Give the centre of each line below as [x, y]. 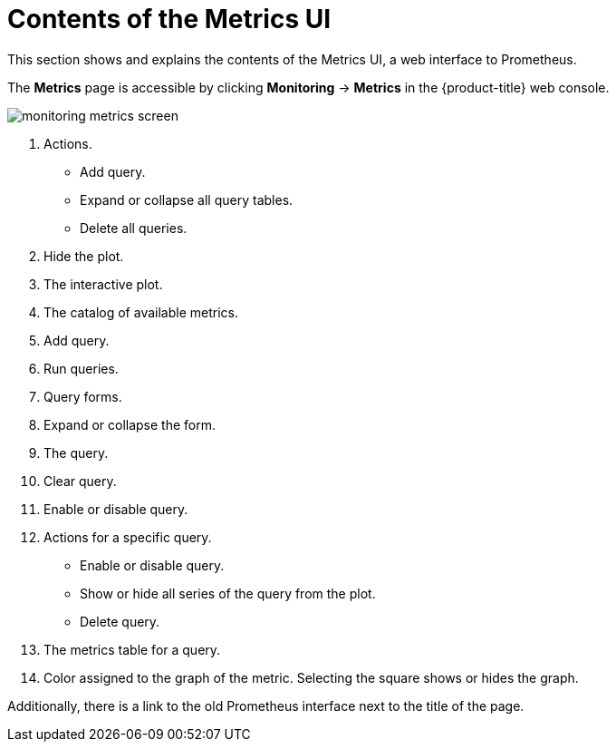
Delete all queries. [134, 228]
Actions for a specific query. [128, 537]
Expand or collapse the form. [130, 424]
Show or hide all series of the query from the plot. [228, 593]
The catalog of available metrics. [141, 312]
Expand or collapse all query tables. [187, 199]
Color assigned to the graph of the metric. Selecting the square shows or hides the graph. [311, 677]
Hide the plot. [84, 256]
